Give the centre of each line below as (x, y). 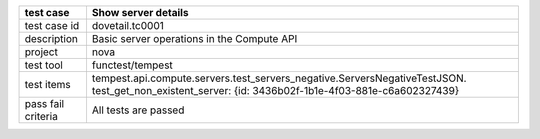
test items (48, 84)
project (41, 52)
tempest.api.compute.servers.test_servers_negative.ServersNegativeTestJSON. (279, 78)
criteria (41, 116)
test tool (44, 65)
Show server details (140, 12)
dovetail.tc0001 (128, 25)
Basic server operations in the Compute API (194, 38)
